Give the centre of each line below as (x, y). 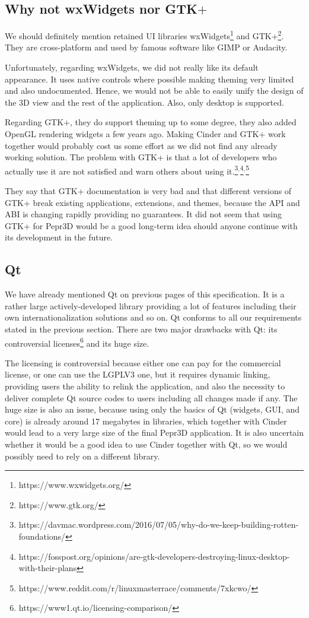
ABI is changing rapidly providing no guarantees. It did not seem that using (143, 214)
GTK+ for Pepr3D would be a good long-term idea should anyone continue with (151, 225)
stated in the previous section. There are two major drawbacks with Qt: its (141, 329)
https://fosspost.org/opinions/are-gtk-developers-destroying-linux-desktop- (154, 556)
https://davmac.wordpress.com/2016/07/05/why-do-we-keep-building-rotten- (159, 524)
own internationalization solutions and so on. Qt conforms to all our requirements (153, 317)
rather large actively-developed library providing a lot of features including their (151, 305)
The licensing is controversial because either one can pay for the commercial (143, 362)
